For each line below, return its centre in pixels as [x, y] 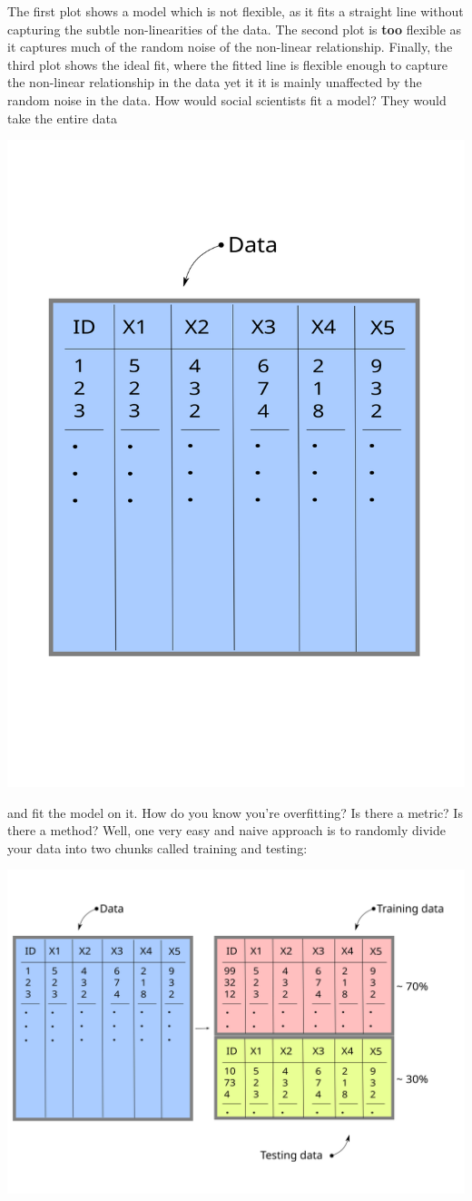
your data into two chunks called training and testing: [157, 847]
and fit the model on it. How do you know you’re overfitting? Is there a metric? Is [235, 812]
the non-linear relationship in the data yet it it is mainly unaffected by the [215, 82]
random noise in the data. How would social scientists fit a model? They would [227, 99]
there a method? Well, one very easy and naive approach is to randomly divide [226, 830]
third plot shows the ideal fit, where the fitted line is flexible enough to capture [227, 64]
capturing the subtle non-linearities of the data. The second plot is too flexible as [235, 29]
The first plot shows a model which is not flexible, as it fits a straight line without [236, 11]
